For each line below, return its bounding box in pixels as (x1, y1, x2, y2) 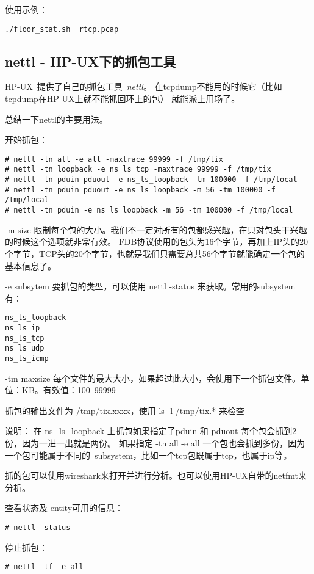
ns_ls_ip (5, 323, 40, 332)
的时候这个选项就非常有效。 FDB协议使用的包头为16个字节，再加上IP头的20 (5, 235, 308, 248)
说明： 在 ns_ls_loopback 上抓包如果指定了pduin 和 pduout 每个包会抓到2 (5, 424, 297, 437)
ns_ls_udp (5, 344, 45, 353)
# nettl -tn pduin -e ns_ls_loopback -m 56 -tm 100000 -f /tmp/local (5, 206, 293, 215)
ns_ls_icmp (5, 354, 49, 363)
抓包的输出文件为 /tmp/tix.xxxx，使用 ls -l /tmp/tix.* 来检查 (5, 404, 244, 416)
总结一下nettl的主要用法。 (5, 112, 108, 125)
